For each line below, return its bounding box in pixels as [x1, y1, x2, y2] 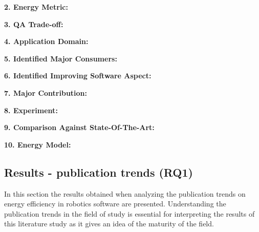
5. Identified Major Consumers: [4, 53, 117, 64]
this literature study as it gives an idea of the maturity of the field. [4, 218, 214, 229]
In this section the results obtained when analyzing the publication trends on [4, 188, 246, 199]
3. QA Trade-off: [4, 18, 63, 29]
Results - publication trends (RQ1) [4, 164, 193, 180]
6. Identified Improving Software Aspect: [4, 70, 152, 81]
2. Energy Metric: [4, 2, 68, 12]
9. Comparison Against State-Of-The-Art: [4, 122, 155, 133]
